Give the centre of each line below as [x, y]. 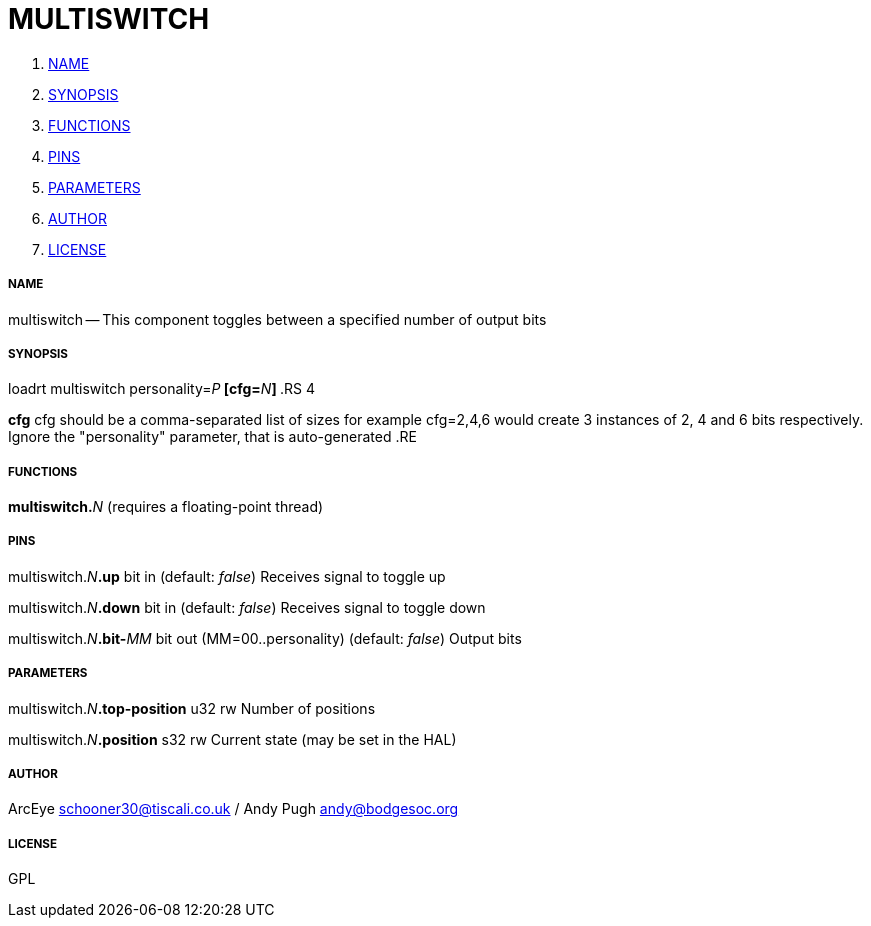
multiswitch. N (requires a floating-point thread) [166, 507]
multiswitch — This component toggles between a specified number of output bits [277, 319]
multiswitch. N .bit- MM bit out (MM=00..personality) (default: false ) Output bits [265, 638]
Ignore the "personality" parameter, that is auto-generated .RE [212, 437]
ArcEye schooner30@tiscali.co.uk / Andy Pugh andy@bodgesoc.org [233, 809]
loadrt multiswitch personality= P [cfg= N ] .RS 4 [161, 389]
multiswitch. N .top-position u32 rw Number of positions [192, 708]
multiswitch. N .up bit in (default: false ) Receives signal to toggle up [227, 576]
